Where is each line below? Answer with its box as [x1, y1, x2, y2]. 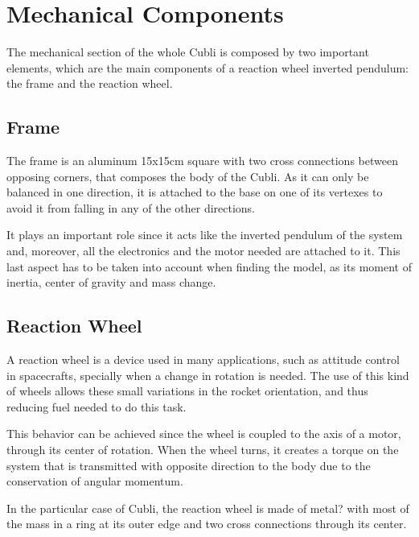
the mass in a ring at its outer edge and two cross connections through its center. [6, 515, 407, 532]
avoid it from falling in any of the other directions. [6, 199, 256, 216]
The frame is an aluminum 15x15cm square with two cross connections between [6, 152, 398, 169]
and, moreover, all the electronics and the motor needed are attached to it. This [6, 242, 401, 259]
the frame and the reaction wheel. [6, 75, 173, 92]
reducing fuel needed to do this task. [6, 398, 187, 415]
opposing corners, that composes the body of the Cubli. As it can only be [6, 167, 369, 184]
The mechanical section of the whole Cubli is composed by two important [6, 43, 369, 60]
